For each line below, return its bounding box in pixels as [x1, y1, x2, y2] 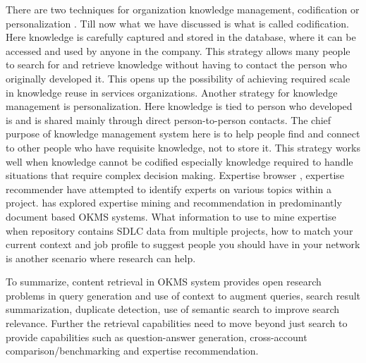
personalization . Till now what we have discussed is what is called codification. [6, 16, 349, 30]
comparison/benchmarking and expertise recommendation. [6, 343, 259, 358]
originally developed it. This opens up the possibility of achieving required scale [6, 70, 350, 85]
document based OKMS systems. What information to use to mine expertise [6, 209, 336, 223]
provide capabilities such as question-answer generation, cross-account [6, 329, 307, 344]
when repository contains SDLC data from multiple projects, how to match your [6, 223, 353, 238]
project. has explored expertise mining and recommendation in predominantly [6, 195, 342, 210]
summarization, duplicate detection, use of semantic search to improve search [6, 302, 339, 316]
